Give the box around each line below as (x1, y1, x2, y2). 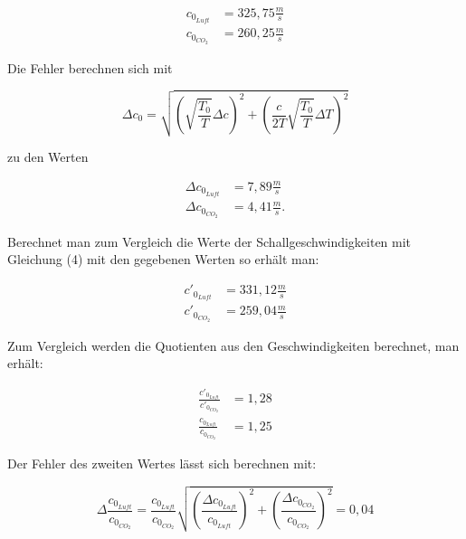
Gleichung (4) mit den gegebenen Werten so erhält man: (7, 250, 319, 269)
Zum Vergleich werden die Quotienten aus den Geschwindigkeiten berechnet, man (7, 336, 460, 355)
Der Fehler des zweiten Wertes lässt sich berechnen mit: (7, 453, 317, 472)
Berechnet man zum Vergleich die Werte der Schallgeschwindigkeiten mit (7, 232, 412, 251)
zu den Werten (7, 147, 89, 165)
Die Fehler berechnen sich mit (7, 58, 173, 77)
